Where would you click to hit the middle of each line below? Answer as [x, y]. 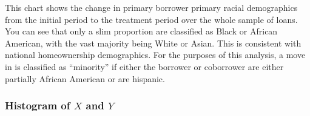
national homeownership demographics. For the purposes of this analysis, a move [155, 55]
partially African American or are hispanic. [85, 78]
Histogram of [38, 105]
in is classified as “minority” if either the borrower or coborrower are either [144, 66]
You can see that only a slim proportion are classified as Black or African [141, 31]
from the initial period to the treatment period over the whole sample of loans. [151, 19]
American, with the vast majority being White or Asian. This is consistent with [153, 43]
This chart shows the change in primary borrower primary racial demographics [151, 7]
